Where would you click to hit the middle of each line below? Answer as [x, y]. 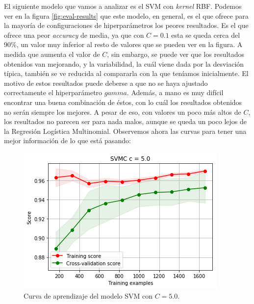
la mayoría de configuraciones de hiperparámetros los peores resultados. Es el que [126, 25]
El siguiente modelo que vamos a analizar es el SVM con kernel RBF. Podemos [123, 6]
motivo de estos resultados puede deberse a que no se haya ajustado [106, 83]
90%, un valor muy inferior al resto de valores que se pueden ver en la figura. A [123, 44]
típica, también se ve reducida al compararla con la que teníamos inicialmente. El [126, 73]
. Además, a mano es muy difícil [175, 92]
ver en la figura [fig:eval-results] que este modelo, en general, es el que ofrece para [126, 15]
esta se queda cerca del [206, 35]
